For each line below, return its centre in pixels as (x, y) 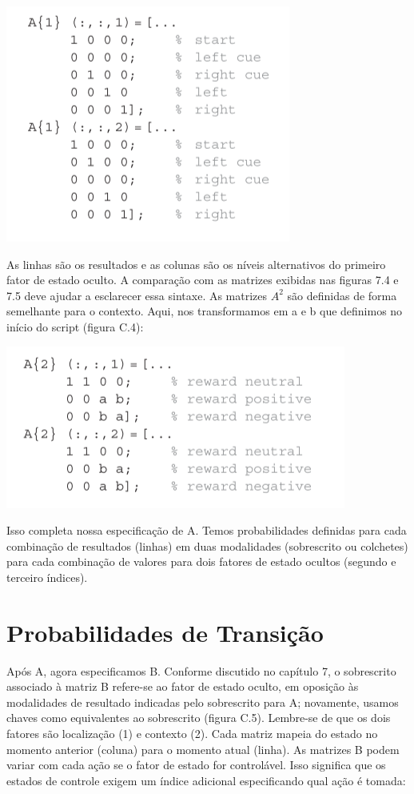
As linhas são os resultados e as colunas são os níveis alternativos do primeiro (196, 264)
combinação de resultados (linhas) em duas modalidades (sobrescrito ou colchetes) (207, 545)
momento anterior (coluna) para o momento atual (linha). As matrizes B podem (203, 749)
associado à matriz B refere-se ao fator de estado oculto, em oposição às (183, 686)
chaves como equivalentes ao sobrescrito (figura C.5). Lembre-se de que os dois (199, 718)
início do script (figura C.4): (75, 326)
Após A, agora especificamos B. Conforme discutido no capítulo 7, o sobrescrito (201, 670)
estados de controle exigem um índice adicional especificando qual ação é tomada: (206, 780)
